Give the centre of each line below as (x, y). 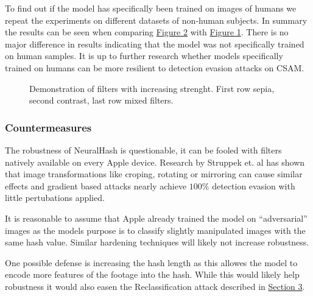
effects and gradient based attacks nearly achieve (96, 185)
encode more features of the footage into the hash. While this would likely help (152, 274)
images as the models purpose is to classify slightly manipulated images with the (155, 230)
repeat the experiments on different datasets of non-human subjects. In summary (156, 20)
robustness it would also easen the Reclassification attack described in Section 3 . (155, 286)
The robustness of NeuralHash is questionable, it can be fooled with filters (143, 150)
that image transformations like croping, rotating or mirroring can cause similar (154, 174)
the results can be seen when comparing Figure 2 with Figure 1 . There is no (147, 32)
